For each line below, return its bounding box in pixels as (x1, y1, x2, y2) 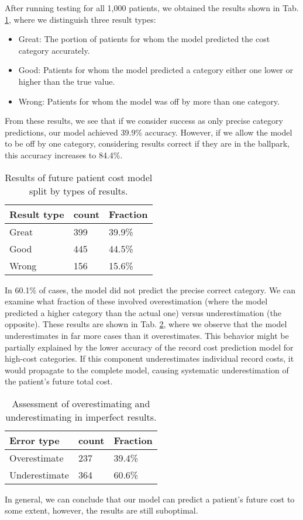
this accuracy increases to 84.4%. (5, 148, 123, 161)
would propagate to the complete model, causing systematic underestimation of (5, 363, 289, 376)
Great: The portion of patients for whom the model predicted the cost (18, 33, 270, 45)
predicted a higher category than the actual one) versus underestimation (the (5, 306, 281, 318)
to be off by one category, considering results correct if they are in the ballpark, (5, 137, 290, 150)
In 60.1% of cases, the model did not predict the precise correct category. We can (5, 283, 295, 296)
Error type (9, 433, 60, 447)
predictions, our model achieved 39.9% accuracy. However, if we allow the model (5, 126, 292, 138)
